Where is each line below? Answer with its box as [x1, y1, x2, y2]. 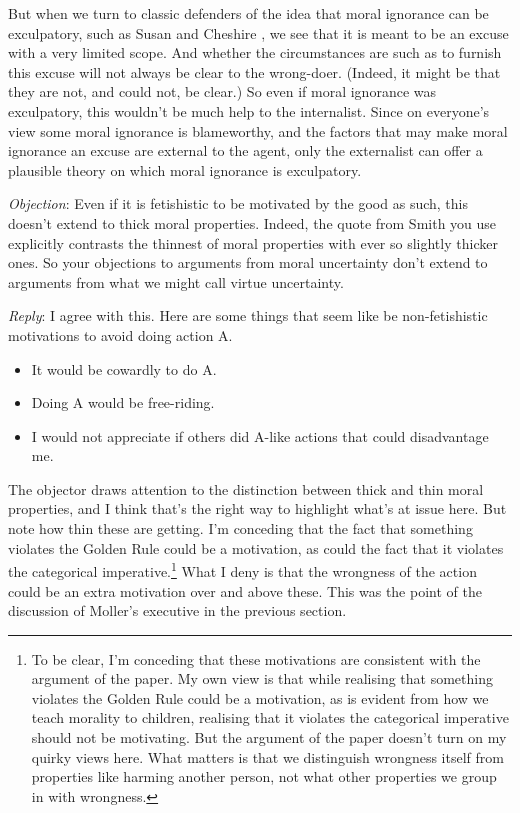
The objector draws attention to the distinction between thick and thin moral [8, 478, 484, 499]
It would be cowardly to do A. [31, 358, 217, 379]
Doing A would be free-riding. [31, 392, 215, 413]
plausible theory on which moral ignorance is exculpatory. [8, 159, 362, 180]
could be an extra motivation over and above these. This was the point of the [8, 580, 482, 601]
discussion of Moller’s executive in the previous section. [8, 600, 347, 621]
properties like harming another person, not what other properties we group [31, 766, 497, 787]
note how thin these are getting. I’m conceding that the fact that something [8, 518, 473, 539]
